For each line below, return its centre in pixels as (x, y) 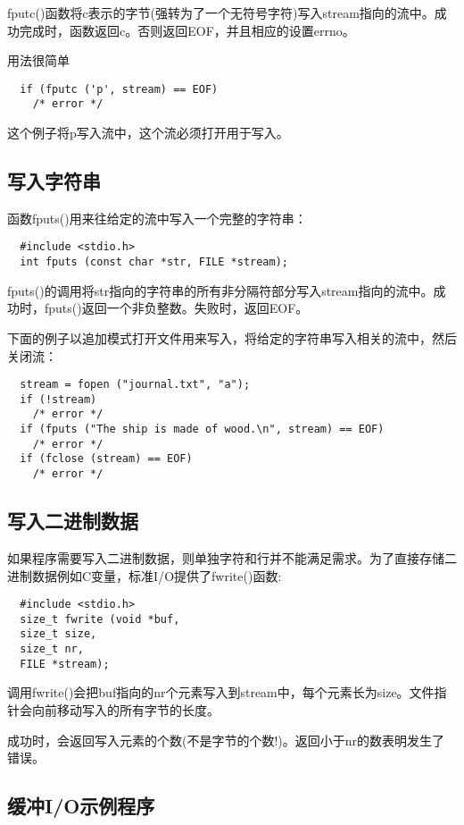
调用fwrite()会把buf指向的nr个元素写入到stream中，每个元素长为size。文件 (221, 692)
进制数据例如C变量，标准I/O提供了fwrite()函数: (145, 575)
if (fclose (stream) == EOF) (106, 459)
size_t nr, (52, 649)
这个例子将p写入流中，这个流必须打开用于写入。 (148, 133)
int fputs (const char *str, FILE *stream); (154, 262)
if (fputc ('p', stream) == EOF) (119, 89)
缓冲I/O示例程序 (81, 806)
